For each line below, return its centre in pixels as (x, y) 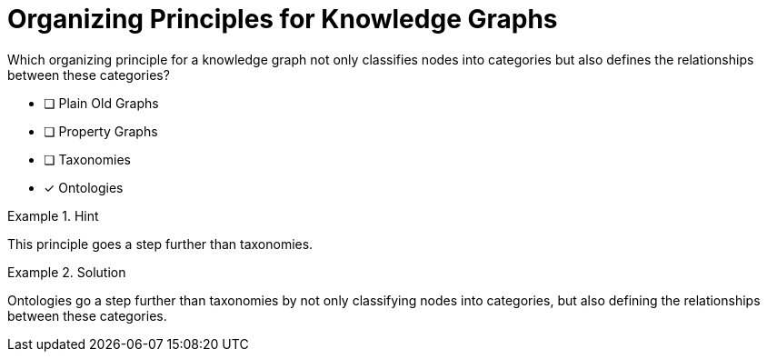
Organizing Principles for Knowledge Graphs (283, 19)
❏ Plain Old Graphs (101, 103)
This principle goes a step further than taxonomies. (160, 244)
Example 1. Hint (53, 215)
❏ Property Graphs (101, 131)
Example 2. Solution (67, 272)
